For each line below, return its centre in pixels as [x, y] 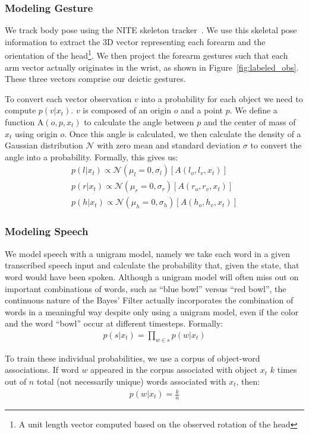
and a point [202, 110]
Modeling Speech [47, 231]
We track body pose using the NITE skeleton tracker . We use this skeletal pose [151, 30]
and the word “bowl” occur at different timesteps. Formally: [114, 323]
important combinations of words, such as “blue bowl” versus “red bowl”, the [146, 288]
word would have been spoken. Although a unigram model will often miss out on [152, 276]
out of [16, 381]
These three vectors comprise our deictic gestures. [95, 79]
